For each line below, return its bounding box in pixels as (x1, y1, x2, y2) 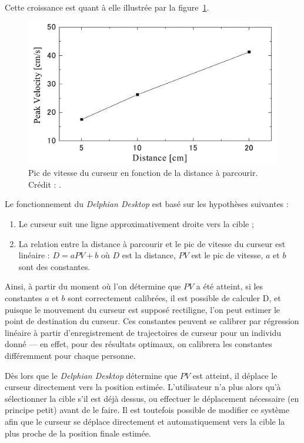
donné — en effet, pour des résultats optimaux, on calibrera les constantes (5, 338, 272, 350)
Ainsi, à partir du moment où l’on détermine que (5, 280, 181, 292)
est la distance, (122, 249, 176, 261)
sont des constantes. (18, 260, 91, 272)
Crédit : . (28, 178, 62, 190)
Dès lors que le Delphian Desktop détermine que (5, 369, 178, 381)
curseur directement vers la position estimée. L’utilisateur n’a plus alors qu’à (5, 381, 281, 393)
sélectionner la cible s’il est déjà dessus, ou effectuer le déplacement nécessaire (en (5, 392, 299, 404)
